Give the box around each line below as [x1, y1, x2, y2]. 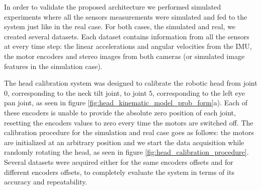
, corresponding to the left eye [152, 87, 245, 98]
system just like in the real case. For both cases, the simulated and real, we [4, 21, 236, 32]
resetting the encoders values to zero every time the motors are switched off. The [4, 117, 253, 128]
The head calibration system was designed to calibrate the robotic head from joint [4, 78, 257, 88]
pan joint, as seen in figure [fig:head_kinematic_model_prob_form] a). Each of [4, 97, 247, 108]
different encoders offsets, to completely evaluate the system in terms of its [4, 166, 234, 177]
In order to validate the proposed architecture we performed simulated [4, 2, 221, 12]
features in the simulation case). [4, 60, 103, 71]
